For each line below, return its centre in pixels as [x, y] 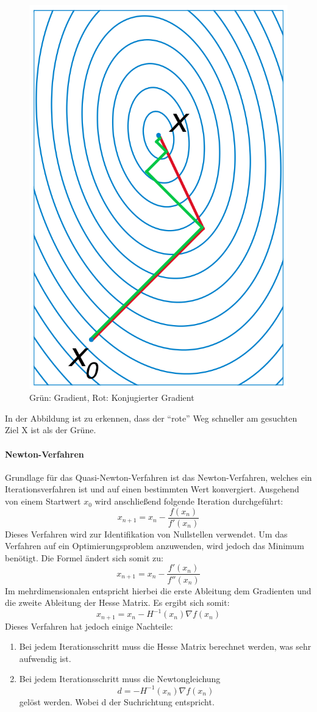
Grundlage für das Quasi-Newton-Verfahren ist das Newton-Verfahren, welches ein [158, 477]
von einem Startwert [43, 501]
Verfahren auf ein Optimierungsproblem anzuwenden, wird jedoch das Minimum [155, 546]
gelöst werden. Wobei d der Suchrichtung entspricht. [117, 701]
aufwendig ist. [45, 658]
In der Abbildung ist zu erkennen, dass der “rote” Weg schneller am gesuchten [151, 418]
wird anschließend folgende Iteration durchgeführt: [189, 501]
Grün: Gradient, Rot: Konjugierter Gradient [112, 397]
